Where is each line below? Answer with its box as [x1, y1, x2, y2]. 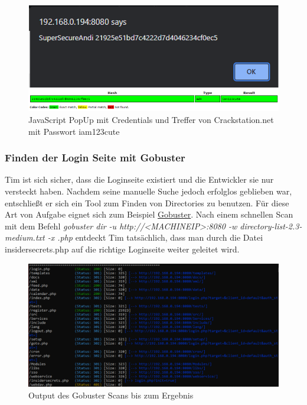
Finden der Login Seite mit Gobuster [5, 150, 185, 165]
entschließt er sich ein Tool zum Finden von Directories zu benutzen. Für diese [5, 196, 289, 209]
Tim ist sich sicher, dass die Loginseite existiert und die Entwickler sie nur [5, 173, 274, 186]
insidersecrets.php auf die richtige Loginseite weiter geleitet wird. [5, 242, 240, 255]
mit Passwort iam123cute [28, 125, 120, 137]
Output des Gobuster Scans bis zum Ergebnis [28, 388, 194, 401]
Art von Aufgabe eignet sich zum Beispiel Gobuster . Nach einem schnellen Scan [5, 208, 293, 221]
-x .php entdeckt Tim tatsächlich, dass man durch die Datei [47, 231, 263, 244]
